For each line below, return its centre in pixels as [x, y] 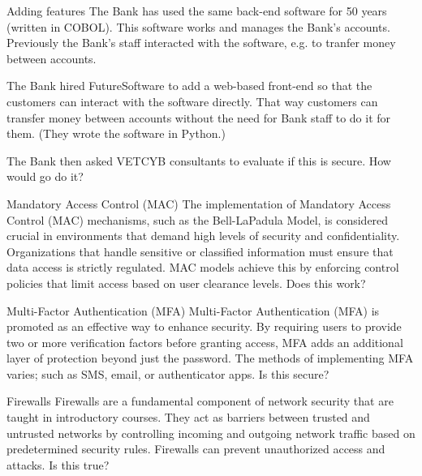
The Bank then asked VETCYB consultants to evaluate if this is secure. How [199, 160]
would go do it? [45, 176]
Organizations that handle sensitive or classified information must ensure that [200, 251]
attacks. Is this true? [58, 464]
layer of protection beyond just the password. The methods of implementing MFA [210, 358]
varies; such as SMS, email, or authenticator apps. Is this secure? [168, 373]
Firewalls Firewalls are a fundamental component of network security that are [200, 401]
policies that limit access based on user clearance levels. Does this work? [186, 283]
